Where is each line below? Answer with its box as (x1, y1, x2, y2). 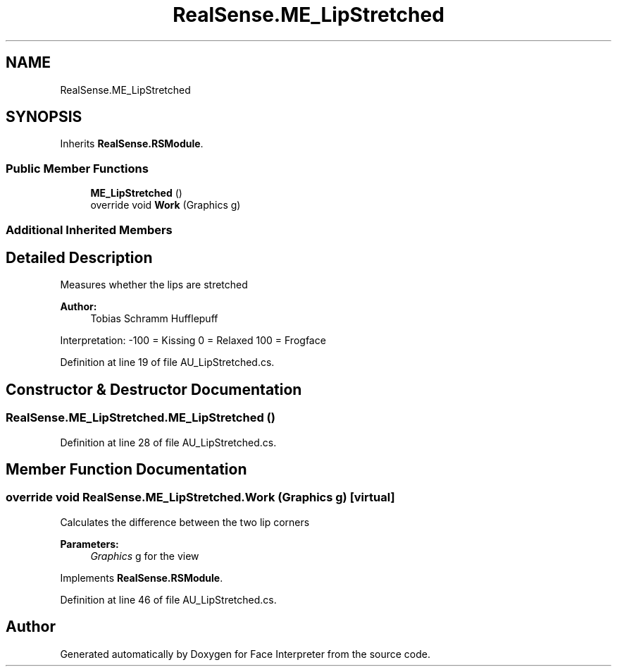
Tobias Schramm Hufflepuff (90, 312, 218, 325)
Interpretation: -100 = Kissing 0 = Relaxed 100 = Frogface (60, 334, 326, 347)
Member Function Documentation (6, 460, 247, 479)
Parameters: (60, 537, 119, 550)
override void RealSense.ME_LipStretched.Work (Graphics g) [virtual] (6, 490, 395, 505)
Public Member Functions (6, 161, 149, 176)
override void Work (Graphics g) (90, 199, 241, 212)
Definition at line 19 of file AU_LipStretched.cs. (60, 356, 275, 369)
